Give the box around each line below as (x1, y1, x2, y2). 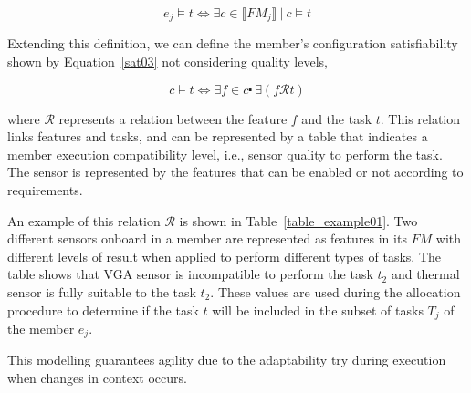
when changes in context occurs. (7, 368, 187, 388)
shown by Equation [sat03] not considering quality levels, (7, 52, 328, 71)
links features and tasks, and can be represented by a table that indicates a (7, 127, 428, 146)
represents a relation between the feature (58, 109, 288, 128)
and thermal (391, 264, 460, 284)
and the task (301, 109, 372, 128)
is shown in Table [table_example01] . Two (179, 211, 418, 230)
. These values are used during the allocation (210, 282, 461, 301)
